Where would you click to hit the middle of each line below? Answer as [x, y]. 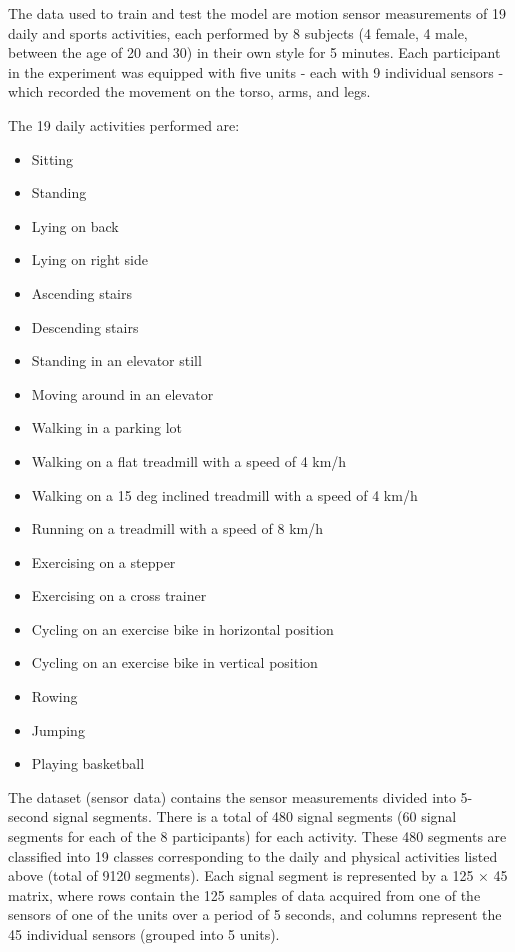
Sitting [52, 158]
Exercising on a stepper [103, 561]
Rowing [54, 696]
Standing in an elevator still [116, 360]
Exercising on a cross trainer [119, 595]
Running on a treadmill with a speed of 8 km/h [177, 528]
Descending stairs [85, 326]
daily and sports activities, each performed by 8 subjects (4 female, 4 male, [238, 32]
